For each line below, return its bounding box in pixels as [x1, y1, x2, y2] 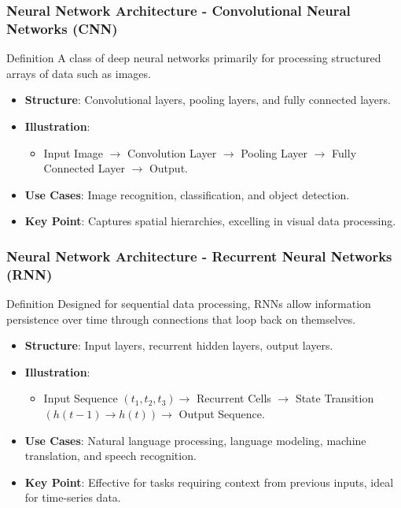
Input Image [43, 144, 104, 161]
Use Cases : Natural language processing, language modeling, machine [24, 432, 366, 448]
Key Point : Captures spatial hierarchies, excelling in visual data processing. [24, 213, 396, 229]
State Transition [295, 390, 374, 406]
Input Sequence [43, 390, 118, 406]
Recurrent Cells [196, 390, 271, 406]
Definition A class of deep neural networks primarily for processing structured [6, 50, 381, 66]
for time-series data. [24, 489, 121, 506]
